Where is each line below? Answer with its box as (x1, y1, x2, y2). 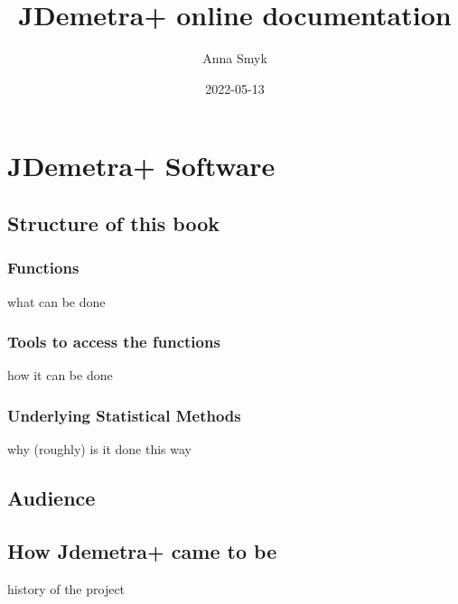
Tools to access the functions (7, 330, 220, 353)
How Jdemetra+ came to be (7, 536, 277, 564)
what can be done (7, 292, 106, 311)
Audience (7, 484, 96, 512)
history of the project (7, 579, 126, 598)
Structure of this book (7, 209, 220, 237)
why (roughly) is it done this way (7, 440, 192, 459)
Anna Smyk (202, 49, 267, 68)
